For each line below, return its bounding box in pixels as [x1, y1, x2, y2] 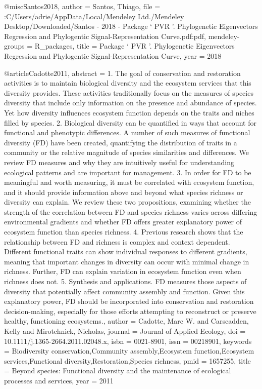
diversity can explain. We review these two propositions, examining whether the [4, 197, 251, 207]
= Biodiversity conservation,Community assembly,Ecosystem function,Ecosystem [4, 345, 254, 356]
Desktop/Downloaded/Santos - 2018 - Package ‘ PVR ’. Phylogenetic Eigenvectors [4, 21, 258, 31]
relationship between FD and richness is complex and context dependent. [4, 236, 230, 247]
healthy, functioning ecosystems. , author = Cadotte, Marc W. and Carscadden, [4, 316, 249, 326]
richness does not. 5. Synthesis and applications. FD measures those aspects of [4, 276, 247, 287]
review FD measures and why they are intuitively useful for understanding [4, 157, 234, 167]
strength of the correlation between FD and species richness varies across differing [4, 206, 257, 217]
